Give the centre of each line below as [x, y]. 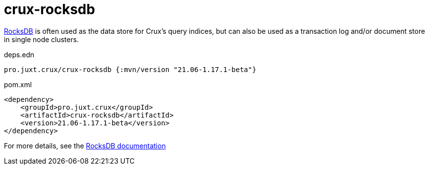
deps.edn [19, 54]
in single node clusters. [41, 39]
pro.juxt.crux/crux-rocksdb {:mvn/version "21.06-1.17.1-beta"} [130, 69]
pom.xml [18, 84]
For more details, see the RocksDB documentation [85, 145]
